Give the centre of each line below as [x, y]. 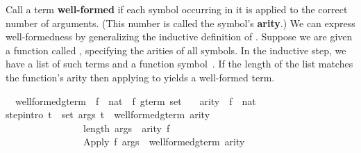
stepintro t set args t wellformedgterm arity [108, 114]
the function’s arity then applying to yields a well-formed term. [140, 77]
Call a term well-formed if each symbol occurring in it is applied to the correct [177, 9]
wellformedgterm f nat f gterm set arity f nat [135, 100]
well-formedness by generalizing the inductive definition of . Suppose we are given [179, 37]
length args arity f [126, 128]
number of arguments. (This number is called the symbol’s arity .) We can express [180, 23]
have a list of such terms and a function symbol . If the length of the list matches [179, 64]
